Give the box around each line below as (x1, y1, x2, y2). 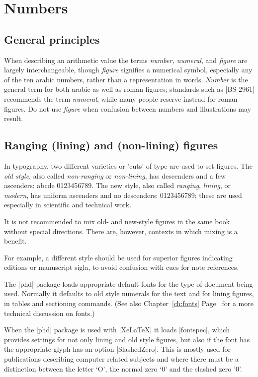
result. (4, 113, 23, 124)
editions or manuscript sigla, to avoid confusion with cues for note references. (4, 262, 239, 272)
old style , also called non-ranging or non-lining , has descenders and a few (4, 170, 226, 181)
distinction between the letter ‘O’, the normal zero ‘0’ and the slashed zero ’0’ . (4, 363, 242, 374)
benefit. (4, 236, 27, 246)
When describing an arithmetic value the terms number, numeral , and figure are (4, 55, 248, 65)
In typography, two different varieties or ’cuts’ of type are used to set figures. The (4, 160, 253, 171)
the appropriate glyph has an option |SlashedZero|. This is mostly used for (4, 344, 231, 354)
